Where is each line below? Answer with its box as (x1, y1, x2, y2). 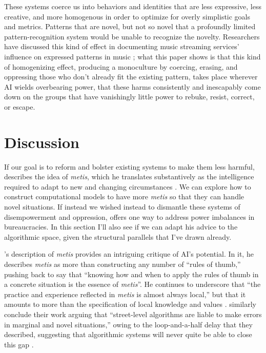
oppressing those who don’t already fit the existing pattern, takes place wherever (4, 71, 258, 82)
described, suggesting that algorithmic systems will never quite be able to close (4, 329, 252, 340)
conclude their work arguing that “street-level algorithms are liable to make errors (4, 308, 262, 319)
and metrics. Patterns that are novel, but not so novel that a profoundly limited (4, 21, 256, 32)
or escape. (4, 101, 35, 112)
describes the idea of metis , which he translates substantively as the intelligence (4, 171, 254, 182)
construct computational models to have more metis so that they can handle (4, 191, 244, 202)
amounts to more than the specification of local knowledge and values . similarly (4, 299, 256, 309)
